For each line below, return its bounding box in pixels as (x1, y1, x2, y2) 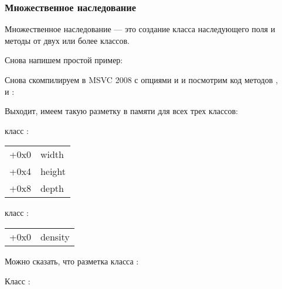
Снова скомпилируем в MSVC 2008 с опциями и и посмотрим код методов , (5, 74, 278, 85)
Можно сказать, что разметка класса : (5, 254, 139, 267)
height (40, 164, 66, 178)
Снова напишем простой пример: (5, 54, 123, 66)
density (40, 229, 70, 243)
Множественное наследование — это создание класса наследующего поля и (5, 23, 276, 35)
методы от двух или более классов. (5, 34, 130, 46)
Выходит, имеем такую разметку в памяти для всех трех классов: (5, 105, 238, 117)
